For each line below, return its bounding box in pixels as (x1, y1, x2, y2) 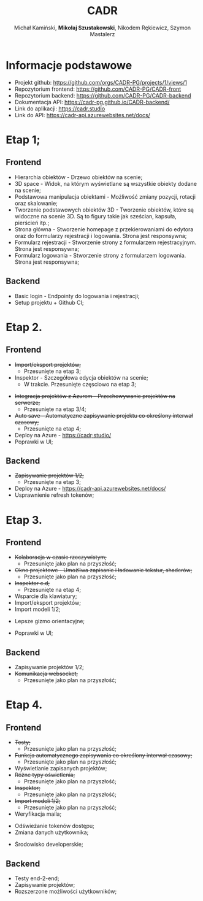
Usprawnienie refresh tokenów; (14, 491, 94, 499)
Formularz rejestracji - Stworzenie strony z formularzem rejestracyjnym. (14, 239, 197, 246)
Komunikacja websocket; (14, 670, 79, 678)
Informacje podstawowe (6, 58, 132, 72)
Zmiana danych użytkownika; (14, 829, 89, 836)
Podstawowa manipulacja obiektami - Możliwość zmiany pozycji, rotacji (14, 193, 196, 200)
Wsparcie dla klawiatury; (14, 592, 77, 600)
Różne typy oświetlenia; (14, 771, 75, 779)
